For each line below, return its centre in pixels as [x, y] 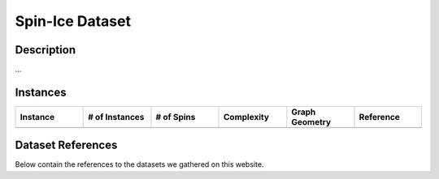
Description [46, 50]
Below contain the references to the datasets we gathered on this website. [139, 164]
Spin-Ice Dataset [73, 21]
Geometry [311, 121]
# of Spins [176, 117]
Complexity [247, 117]
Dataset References [66, 145]
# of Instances [116, 117]
